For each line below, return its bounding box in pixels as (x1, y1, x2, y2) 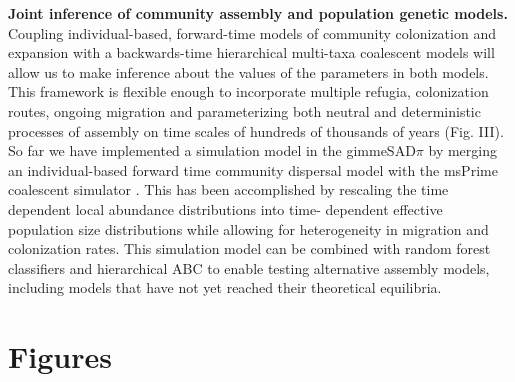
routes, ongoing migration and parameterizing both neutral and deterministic (8, 100, 481, 121)
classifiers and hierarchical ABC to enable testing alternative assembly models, (8, 257, 490, 278)
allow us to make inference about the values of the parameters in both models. (8, 61, 489, 82)
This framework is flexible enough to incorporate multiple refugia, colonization (8, 81, 489, 102)
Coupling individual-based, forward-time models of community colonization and (8, 22, 496, 43)
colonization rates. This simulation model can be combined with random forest (8, 238, 491, 259)
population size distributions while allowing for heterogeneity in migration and (8, 218, 489, 239)
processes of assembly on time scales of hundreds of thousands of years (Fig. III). (8, 120, 504, 141)
